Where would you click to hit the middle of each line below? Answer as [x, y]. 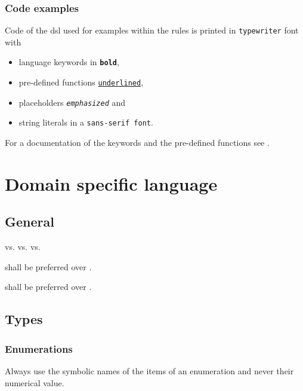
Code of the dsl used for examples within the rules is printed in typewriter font [152, 30]
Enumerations [39, 348]
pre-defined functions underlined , [81, 82]
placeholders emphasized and [72, 102]
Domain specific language [111, 183]
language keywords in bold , [69, 62]
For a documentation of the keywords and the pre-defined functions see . [137, 143]
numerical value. [35, 382]
